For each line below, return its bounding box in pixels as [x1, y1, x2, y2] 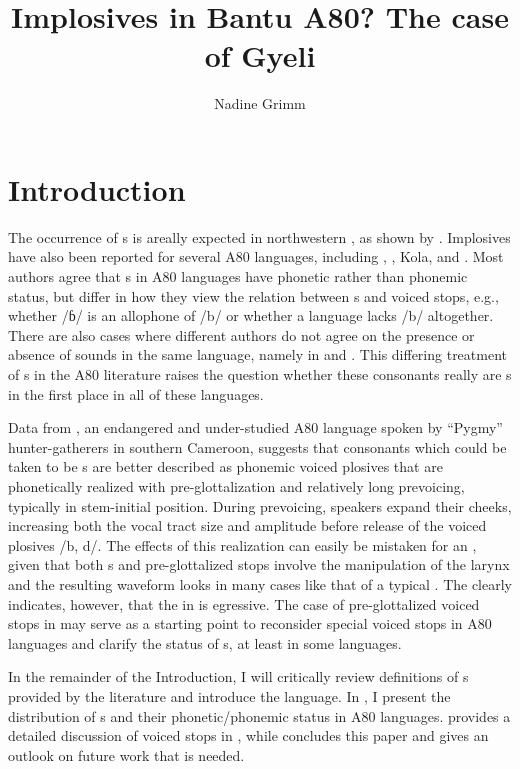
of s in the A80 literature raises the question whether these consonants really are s [8, 364, 512, 384]
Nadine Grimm [214, 93, 306, 114]
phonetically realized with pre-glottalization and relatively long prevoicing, [8, 475, 465, 496]
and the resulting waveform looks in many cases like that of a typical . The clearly [8, 573, 512, 594]
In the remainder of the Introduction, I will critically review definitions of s [8, 666, 469, 687]
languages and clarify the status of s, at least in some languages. [8, 632, 402, 653]
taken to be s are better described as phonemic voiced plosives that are [8, 456, 443, 477]
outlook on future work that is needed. [8, 744, 245, 765]
